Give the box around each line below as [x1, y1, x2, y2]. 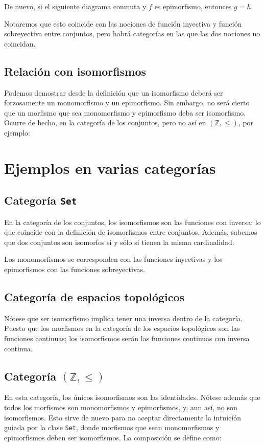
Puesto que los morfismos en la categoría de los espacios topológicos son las [4, 323, 240, 333]
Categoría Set [4, 192, 77, 208]
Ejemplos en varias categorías [4, 157, 216, 178]
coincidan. [4, 38, 36, 49]
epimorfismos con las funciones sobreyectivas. [4, 264, 145, 275]
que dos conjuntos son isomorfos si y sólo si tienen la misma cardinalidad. [4, 236, 234, 247]
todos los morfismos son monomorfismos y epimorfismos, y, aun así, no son [4, 402, 237, 413]
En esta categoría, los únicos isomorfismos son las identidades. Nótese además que [4, 392, 260, 403]
